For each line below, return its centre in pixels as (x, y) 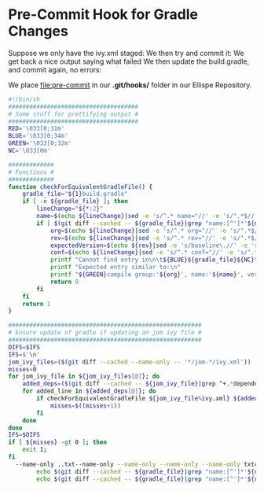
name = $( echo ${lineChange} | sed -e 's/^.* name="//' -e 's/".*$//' (147, 216)
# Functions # (31, 172)
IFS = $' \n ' (24, 354)
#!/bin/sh (24, 99)
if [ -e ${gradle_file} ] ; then (75, 201)
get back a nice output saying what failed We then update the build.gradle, (129, 61)
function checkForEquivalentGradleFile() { (81, 186)
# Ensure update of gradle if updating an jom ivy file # (105, 333)
